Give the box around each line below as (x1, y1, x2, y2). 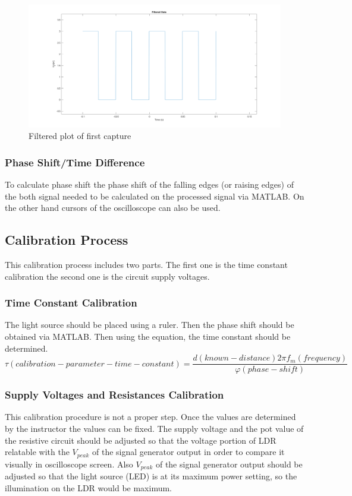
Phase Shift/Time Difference (5, 154, 145, 169)
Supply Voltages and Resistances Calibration (5, 387, 224, 402)
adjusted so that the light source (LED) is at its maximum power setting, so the (5, 470, 297, 482)
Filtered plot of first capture (29, 129, 131, 142)
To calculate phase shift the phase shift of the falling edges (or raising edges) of (5, 178, 294, 191)
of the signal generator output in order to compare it (92, 446, 285, 458)
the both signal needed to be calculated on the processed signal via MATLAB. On (5, 189, 304, 202)
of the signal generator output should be (155, 457, 303, 470)
